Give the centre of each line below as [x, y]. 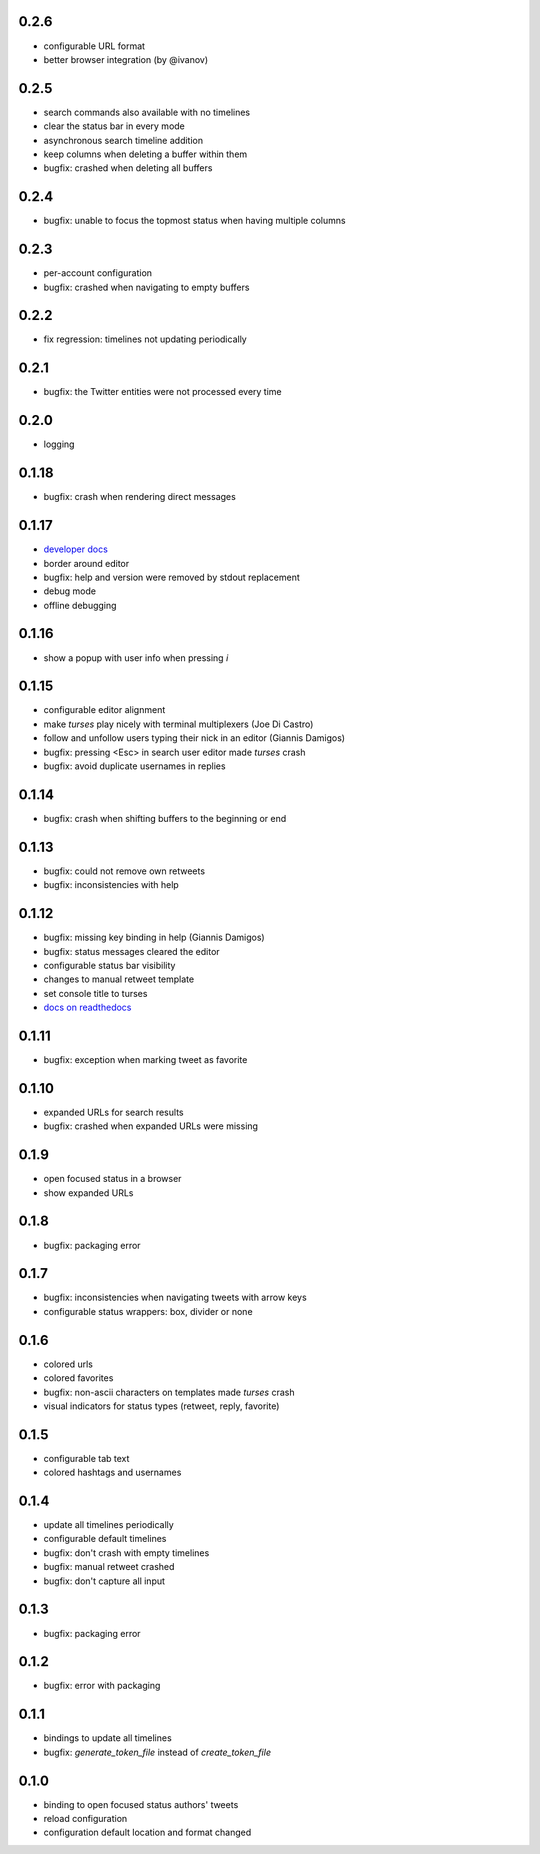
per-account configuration [98, 273]
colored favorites [78, 1378]
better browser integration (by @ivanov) [126, 59]
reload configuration [85, 1819]
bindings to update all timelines [107, 1738]
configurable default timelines [105, 1539]
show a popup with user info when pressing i [136, 657]
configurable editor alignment [104, 710]
